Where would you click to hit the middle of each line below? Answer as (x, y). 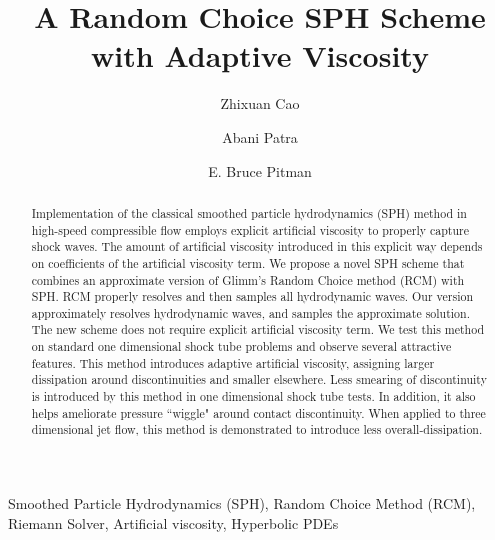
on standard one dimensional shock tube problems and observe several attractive (241, 346)
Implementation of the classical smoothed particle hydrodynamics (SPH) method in (249, 212)
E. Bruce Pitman (260, 170)
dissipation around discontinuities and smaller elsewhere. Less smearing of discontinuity (259, 379)
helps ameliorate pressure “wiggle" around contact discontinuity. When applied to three (258, 412)
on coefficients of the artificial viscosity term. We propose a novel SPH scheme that (248, 262)
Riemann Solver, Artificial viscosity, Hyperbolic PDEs (173, 522)
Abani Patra (260, 136)
